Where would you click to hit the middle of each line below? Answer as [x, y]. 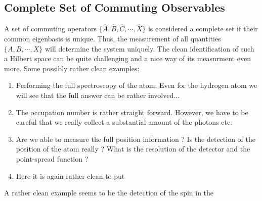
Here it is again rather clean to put [70, 175]
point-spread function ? [52, 158]
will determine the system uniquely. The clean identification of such [149, 48]
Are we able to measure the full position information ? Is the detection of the [136, 139]
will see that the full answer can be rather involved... [98, 95]
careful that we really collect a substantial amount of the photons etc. [124, 122]
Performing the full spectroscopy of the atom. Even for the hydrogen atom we [137, 85]
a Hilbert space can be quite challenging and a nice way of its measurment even [127, 58]
